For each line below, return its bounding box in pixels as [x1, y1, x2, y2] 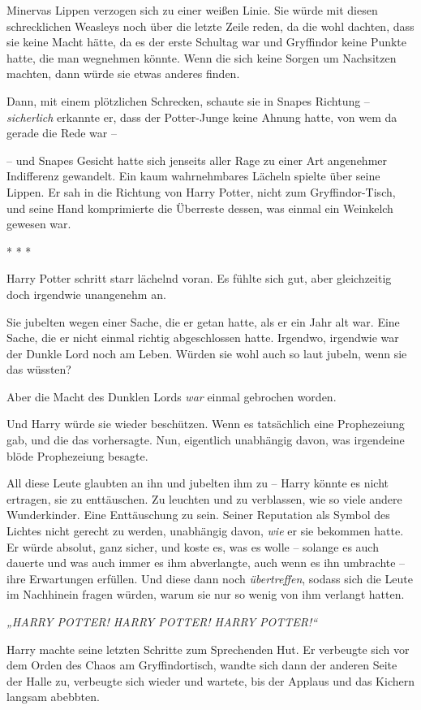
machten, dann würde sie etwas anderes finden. [6, 65, 240, 82]
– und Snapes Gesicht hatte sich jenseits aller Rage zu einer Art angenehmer [6, 151, 388, 168]
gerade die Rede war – [6, 124, 117, 141]
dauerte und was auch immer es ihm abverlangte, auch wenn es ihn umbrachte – [6, 554, 406, 571]
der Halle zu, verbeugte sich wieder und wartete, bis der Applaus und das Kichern [6, 672, 415, 689]
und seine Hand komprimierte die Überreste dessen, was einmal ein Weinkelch [6, 199, 393, 216]
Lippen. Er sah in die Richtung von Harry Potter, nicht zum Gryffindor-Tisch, [6, 183, 396, 200]
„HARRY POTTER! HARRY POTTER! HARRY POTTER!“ [6, 613, 318, 630]
